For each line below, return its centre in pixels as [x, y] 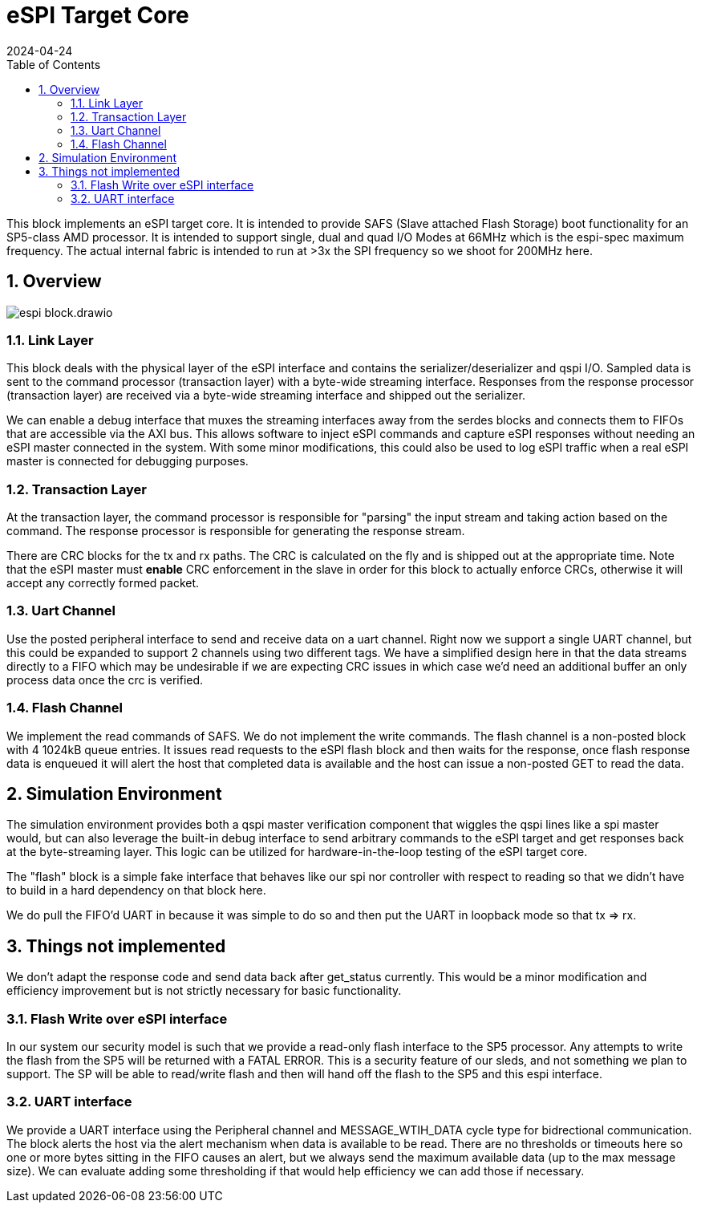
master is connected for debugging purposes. [128, 461]
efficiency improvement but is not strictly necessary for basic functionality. [204, 991]
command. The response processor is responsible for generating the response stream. [236, 531]
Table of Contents [54, 64]
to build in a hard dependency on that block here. [136, 891]
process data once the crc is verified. [105, 680]
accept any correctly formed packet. [103, 583]
